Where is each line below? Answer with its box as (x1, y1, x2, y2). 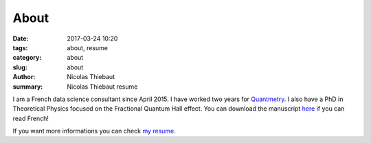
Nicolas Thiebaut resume (67, 82, 138, 91)
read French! (12, 114, 49, 122)
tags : (12, 43, 28, 52)
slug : (12, 63, 27, 71)
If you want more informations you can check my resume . (12, 127, 177, 135)
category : (12, 54, 42, 62)
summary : (12, 82, 43, 91)
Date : (12, 34, 29, 43)
